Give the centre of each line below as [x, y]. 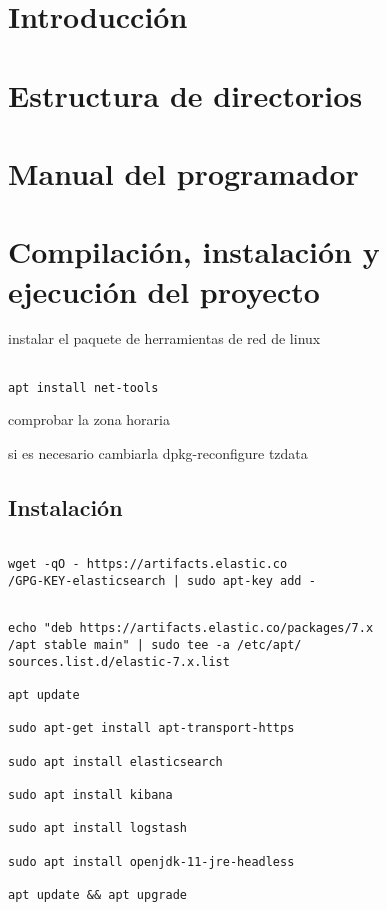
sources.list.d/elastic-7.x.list [119, 661]
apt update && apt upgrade [97, 894]
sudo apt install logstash [97, 828]
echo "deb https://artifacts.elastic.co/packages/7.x [191, 628]
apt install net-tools [83, 387]
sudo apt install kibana [90, 794]
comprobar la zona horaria [89, 419]
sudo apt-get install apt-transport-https [151, 728]
